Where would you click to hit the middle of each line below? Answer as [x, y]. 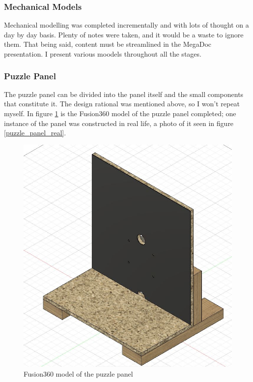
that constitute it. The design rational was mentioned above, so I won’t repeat [122, 104]
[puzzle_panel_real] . [35, 133]
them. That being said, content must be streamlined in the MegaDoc [108, 44]
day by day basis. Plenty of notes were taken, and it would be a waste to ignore [124, 34]
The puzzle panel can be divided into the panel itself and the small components [124, 94]
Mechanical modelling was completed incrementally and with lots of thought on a [126, 25]
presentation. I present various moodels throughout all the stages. [103, 54]
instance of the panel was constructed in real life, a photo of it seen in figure [119, 123]
